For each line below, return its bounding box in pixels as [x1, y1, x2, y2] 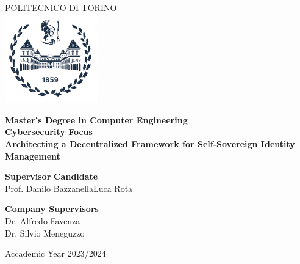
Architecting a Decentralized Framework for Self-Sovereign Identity [5, 137, 295, 150]
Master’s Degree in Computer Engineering [5, 113, 188, 126]
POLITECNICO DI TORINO [5, 1, 117, 13]
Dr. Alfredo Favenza [5, 214, 80, 227]
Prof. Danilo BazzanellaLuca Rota [5, 182, 133, 194]
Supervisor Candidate [5, 170, 98, 183]
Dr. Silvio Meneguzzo [5, 226, 85, 239]
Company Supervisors [5, 202, 99, 215]
